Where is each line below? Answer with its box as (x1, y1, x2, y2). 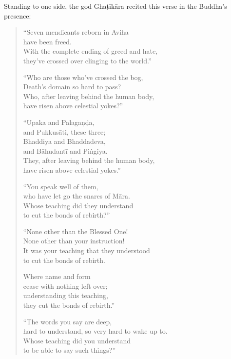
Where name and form (23, 271, 91, 281)
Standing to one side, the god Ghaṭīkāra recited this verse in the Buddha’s (4, 1, 227, 11)
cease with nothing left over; (23, 280, 108, 291)
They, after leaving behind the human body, (23, 155, 155, 165)
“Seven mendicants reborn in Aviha (23, 27, 129, 37)
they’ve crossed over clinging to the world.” (23, 55, 152, 65)
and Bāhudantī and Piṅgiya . (23, 145, 108, 156)
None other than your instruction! (23, 236, 125, 246)
